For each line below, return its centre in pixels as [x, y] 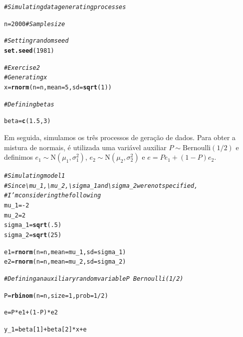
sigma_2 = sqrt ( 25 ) [33, 235]
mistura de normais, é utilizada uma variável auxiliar [85, 147]
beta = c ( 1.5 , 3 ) [28, 121]
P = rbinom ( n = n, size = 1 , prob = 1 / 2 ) [56, 296]
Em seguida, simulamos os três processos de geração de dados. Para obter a [120, 137]
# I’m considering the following [53, 196]
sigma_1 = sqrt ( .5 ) [33, 225]
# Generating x [26, 78]
